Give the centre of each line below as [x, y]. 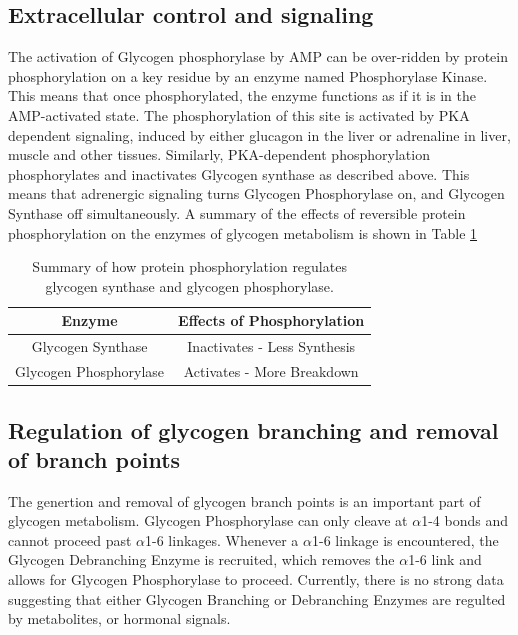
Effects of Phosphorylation [271, 320]
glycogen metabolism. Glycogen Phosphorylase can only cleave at [208, 520]
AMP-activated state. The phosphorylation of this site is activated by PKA [239, 114]
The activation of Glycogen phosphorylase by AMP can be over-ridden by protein [258, 56]
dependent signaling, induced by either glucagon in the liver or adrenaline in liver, [259, 134]
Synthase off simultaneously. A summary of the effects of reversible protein [237, 212]
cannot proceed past [70, 539]
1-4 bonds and [465, 520]
